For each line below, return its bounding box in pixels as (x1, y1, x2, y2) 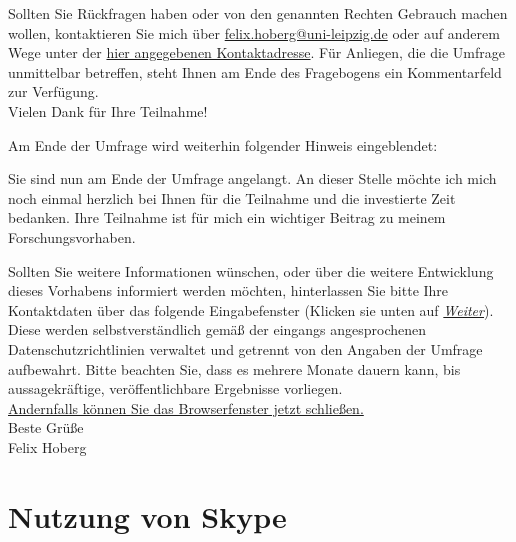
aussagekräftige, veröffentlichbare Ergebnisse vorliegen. (8, 378, 343, 399)
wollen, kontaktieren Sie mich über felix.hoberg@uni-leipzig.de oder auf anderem (8, 22, 500, 43)
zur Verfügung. (8, 81, 99, 102)
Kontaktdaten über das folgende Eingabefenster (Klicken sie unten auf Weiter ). (8, 299, 494, 320)
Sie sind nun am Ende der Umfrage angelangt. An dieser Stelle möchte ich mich (8, 168, 497, 189)
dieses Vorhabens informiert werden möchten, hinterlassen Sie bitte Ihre (8, 280, 449, 301)
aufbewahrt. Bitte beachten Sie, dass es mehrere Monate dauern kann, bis (8, 358, 461, 379)
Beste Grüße (8, 417, 84, 438)
